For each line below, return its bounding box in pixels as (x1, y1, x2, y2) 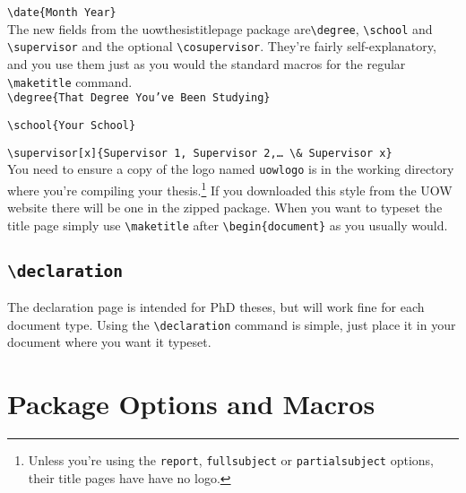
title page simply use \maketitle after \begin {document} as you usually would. (7, 215, 448, 234)
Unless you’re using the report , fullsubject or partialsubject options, (28, 451, 434, 470)
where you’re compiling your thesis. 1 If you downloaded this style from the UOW (7, 177, 453, 199)
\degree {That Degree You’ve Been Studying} (7, 91, 271, 105)
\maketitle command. (7, 72, 133, 91)
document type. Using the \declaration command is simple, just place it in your (7, 315, 456, 333)
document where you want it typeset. (7, 333, 211, 351)
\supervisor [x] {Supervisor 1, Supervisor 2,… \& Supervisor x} (7, 146, 393, 160)
